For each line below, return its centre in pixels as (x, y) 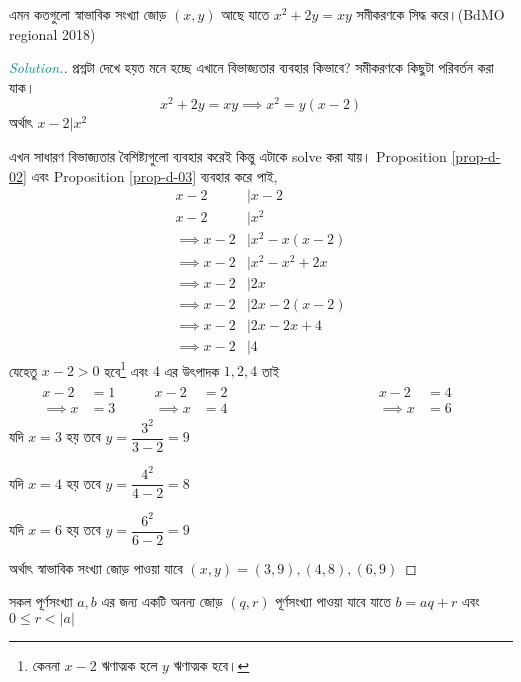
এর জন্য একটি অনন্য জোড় (162, 601)
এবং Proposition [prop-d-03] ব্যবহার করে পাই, (154, 175)
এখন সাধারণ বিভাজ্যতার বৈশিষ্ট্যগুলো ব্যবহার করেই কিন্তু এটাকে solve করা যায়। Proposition (228, 156)
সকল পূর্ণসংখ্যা (41, 601)
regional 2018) (52, 33)
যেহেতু (23, 370)
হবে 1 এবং (126, 369)
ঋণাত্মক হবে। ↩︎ (211, 664)
